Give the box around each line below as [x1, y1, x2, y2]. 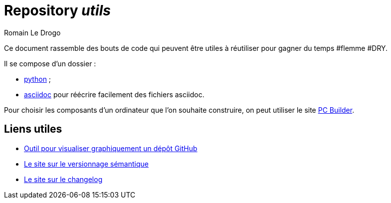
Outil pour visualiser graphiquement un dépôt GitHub [24, 144, 197, 153]
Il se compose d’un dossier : [4, 59, 96, 68]
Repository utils [4, 2, 111, 19]
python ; [24, 74, 51, 83]
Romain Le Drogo [4, 28, 61, 37]
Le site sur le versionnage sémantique [24, 159, 149, 168]
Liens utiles [4, 123, 62, 136]
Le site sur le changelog [24, 175, 103, 184]
